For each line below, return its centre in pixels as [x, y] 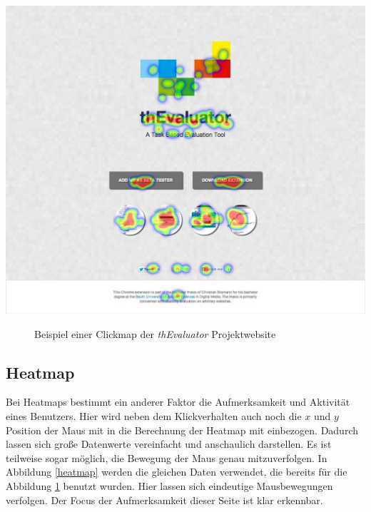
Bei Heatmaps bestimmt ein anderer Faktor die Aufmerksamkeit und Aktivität [178, 402]
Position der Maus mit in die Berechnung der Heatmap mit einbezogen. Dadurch [182, 430]
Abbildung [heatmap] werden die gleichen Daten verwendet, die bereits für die [177, 472]
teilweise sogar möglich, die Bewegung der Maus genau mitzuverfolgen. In [167, 457]
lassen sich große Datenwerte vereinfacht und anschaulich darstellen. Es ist [169, 444]
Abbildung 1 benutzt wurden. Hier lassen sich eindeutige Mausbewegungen [169, 486]
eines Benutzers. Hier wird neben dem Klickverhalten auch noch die [154, 416]
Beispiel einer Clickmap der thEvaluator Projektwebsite [155, 333]
